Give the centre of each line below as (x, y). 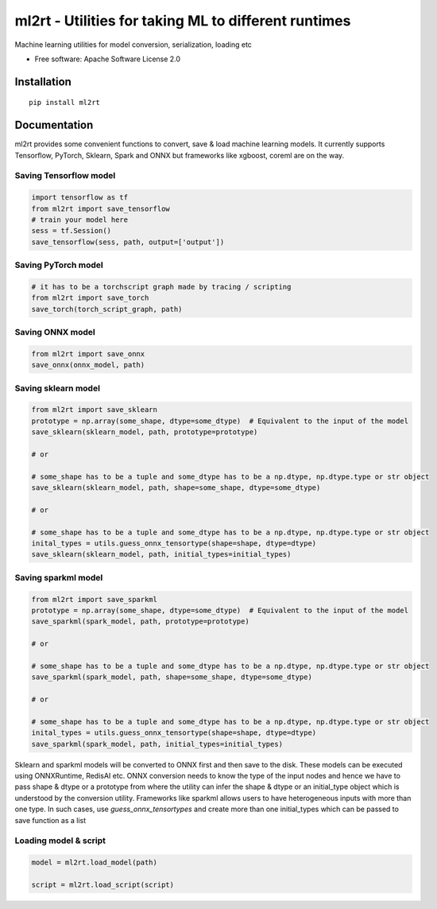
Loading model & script (60, 841)
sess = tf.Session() (71, 231)
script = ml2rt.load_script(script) (103, 884)
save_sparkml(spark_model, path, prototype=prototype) (140, 622)
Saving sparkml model (59, 577)
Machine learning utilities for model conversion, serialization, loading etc (133, 45)
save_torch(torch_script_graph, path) (107, 309)
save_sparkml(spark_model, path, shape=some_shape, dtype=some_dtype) (172, 677)
